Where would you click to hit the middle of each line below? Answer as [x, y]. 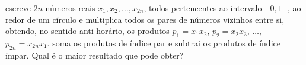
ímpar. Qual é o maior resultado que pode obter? [95, 55]
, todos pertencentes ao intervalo [203, 8]
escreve [18, 8]
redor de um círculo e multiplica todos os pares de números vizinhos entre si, [145, 19]
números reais [70, 8]
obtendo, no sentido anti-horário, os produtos [87, 31]
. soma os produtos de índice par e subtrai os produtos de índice [164, 42]
